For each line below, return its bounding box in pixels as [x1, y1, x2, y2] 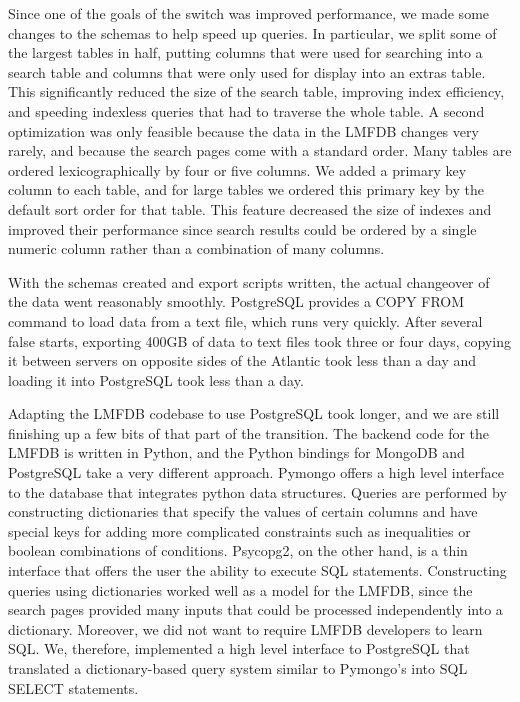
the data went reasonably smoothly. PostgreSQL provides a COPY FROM [8, 291, 465, 312]
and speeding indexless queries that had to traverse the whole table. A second [8, 100, 485, 121]
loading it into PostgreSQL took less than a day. [8, 369, 304, 390]
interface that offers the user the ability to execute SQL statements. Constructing [8, 560, 507, 581]
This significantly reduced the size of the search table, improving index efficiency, [8, 81, 505, 102]
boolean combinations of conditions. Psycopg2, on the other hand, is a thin [8, 540, 468, 561]
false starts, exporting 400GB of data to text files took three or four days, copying [8, 330, 511, 351]
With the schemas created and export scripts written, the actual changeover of [8, 271, 490, 292]
